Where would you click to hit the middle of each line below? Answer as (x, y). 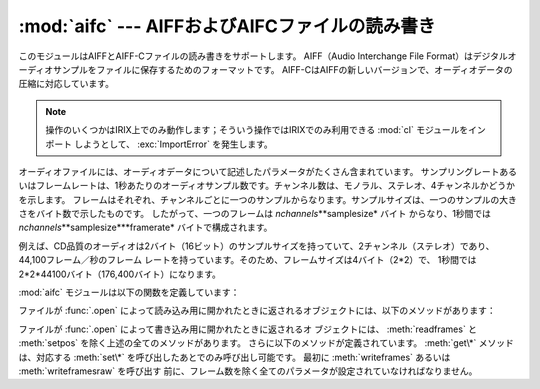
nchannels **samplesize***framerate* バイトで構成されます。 (145, 227)
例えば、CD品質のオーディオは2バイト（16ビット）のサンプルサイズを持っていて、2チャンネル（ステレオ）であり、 (256, 246)
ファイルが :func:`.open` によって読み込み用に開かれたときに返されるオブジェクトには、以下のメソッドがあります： (257, 311)
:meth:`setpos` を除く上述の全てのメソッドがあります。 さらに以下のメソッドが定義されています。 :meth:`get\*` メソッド (266, 343)
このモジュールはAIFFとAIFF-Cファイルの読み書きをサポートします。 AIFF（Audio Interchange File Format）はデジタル (263, 56)
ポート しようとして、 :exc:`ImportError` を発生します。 (159, 144)
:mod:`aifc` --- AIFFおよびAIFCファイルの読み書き (227, 26)
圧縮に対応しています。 (66, 84)
